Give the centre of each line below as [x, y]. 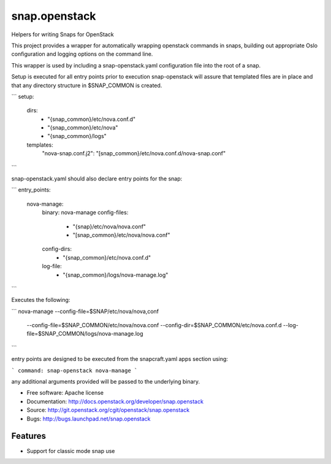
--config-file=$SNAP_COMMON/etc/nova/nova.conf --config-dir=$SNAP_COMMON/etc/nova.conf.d [154, 325]
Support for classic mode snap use [71, 450]
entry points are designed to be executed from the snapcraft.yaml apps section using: [120, 359]
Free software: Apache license [65, 393]
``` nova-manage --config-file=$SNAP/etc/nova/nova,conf [85, 311]
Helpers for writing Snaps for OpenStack [63, 34]
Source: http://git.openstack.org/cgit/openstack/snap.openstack [108, 410]
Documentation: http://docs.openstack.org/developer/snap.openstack [115, 401]
